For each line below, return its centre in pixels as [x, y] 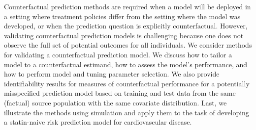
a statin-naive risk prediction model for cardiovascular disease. [98, 122]
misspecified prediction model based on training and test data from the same [120, 93]
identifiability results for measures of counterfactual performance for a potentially [127, 83]
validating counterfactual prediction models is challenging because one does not [124, 35]
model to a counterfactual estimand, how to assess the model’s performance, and [126, 64]
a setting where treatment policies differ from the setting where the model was [122, 16]
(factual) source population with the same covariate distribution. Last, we [115, 102]
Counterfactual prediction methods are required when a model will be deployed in [128, 6]
